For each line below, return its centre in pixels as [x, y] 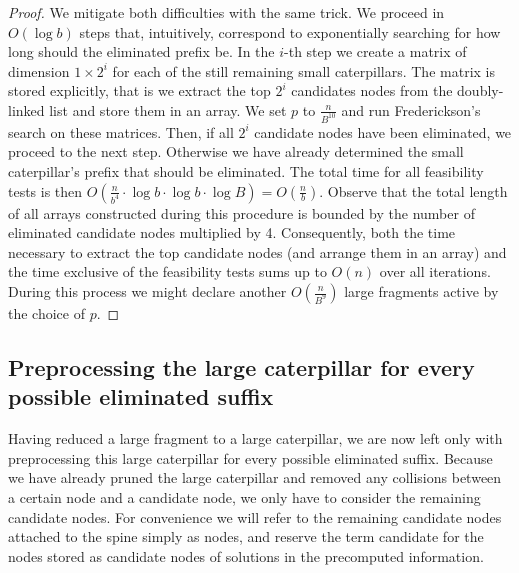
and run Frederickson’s [411, 109]
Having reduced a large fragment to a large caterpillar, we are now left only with [255, 438]
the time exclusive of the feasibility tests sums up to [167, 271]
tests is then [45, 190]
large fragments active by [421, 291]
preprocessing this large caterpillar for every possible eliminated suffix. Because [250, 457]
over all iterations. [435, 271]
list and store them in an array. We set [168, 109]
